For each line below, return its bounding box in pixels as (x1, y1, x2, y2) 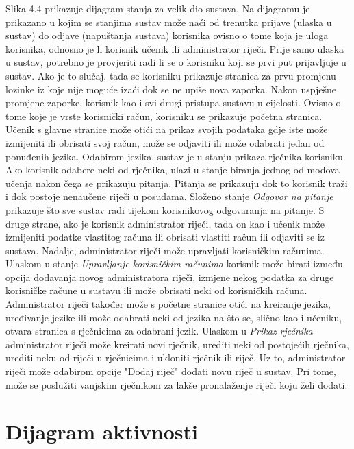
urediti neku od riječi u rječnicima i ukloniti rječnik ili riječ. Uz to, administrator (5, 350, 346, 365)
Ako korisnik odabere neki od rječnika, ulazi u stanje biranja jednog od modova (5, 162, 340, 177)
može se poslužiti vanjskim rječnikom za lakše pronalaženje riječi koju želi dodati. (5, 377, 348, 391)
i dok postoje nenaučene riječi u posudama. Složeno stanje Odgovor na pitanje (5, 189, 333, 204)
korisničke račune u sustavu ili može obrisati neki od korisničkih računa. (5, 283, 307, 298)
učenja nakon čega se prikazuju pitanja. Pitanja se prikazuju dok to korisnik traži (5, 175, 348, 190)
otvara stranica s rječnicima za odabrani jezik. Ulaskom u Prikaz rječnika (5, 324, 313, 338)
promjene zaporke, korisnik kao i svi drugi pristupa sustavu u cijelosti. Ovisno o (5, 95, 341, 110)
